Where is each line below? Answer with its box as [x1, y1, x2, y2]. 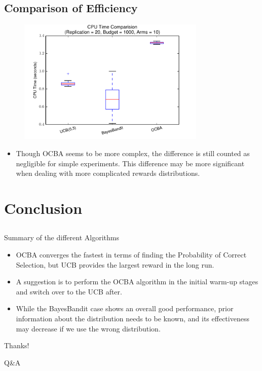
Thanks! [4, 340, 29, 351]
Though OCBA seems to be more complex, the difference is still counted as [16, 147, 250, 158]
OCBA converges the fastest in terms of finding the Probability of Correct [16, 249, 247, 260]
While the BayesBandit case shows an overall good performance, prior [16, 303, 234, 314]
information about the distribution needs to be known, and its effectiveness [16, 313, 249, 324]
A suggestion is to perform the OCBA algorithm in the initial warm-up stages [16, 276, 258, 287]
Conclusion [4, 197, 83, 218]
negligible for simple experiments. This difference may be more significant [16, 158, 245, 168]
